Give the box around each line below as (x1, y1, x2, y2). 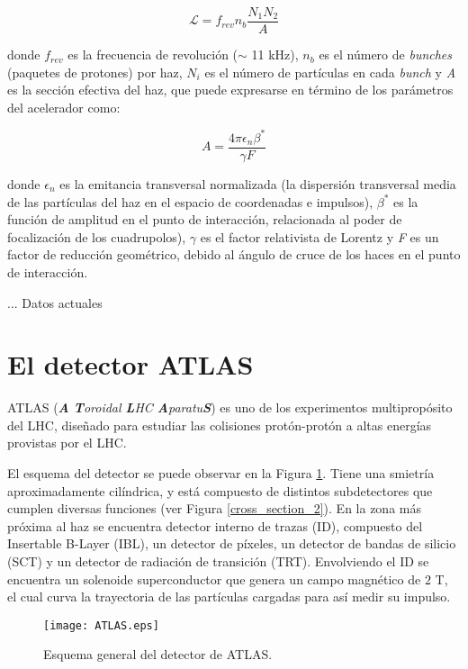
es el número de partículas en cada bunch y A (204, 62, 456, 81)
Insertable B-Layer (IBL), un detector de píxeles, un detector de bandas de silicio (7, 534, 456, 553)
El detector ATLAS (7, 346, 254, 383)
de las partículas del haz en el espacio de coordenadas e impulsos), (7, 192, 373, 211)
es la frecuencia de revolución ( (67, 45, 238, 64)
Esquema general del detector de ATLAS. (43, 645, 273, 664)
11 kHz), (251, 45, 299, 64)
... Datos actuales (7, 293, 103, 312)
